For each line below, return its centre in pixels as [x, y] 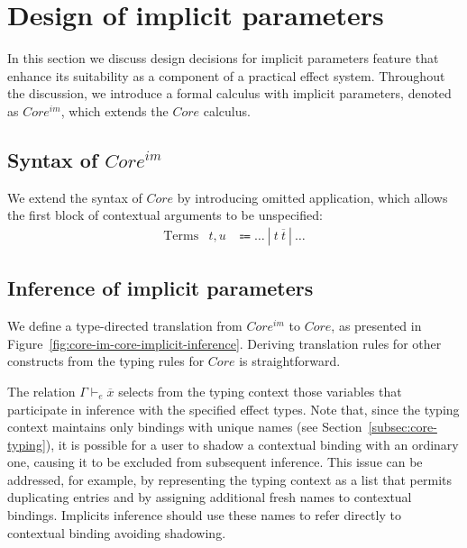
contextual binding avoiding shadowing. [117, 532]
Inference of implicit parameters [160, 288]
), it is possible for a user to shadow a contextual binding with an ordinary [252, 444]
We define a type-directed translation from [125, 326]
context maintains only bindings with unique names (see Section [185, 427]
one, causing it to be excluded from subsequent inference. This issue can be [215, 462]
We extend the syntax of [75, 197]
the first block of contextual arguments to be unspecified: [165, 215]
